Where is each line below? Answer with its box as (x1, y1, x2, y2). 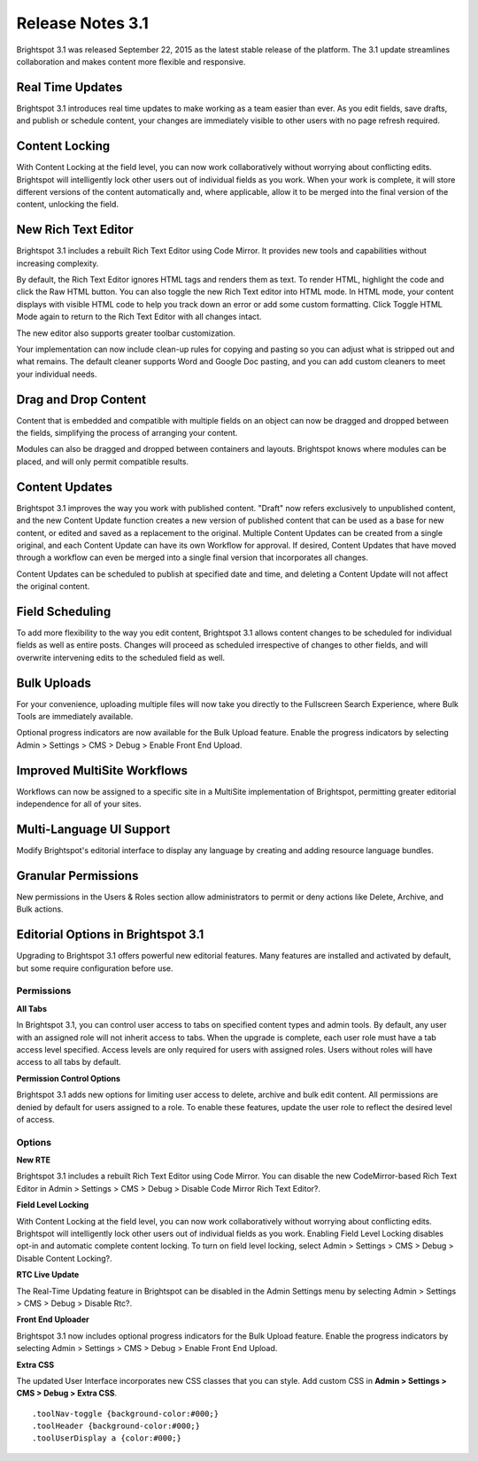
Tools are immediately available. (16, 711, 134, 722)
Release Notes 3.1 (16, 13, 150, 33)
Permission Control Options (16, 1073, 121, 1084)
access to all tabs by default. (16, 1057, 121, 1068)
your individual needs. (16, 369, 97, 379)
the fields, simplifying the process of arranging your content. (16, 428, 238, 439)
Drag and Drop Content (16, 392, 146, 407)
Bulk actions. (16, 904, 64, 914)
